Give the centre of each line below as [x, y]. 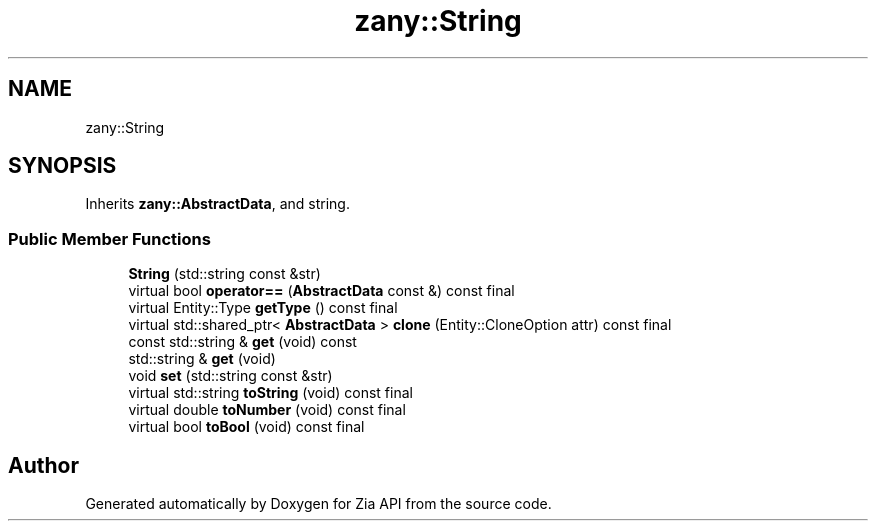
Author [43, 465]
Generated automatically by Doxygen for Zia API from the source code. [318, 504]
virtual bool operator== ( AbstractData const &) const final [321, 291]
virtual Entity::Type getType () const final [263, 308]
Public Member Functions [109, 238]
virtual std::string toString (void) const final [270, 393]
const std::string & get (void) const [242, 342]
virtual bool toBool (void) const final [246, 427]
